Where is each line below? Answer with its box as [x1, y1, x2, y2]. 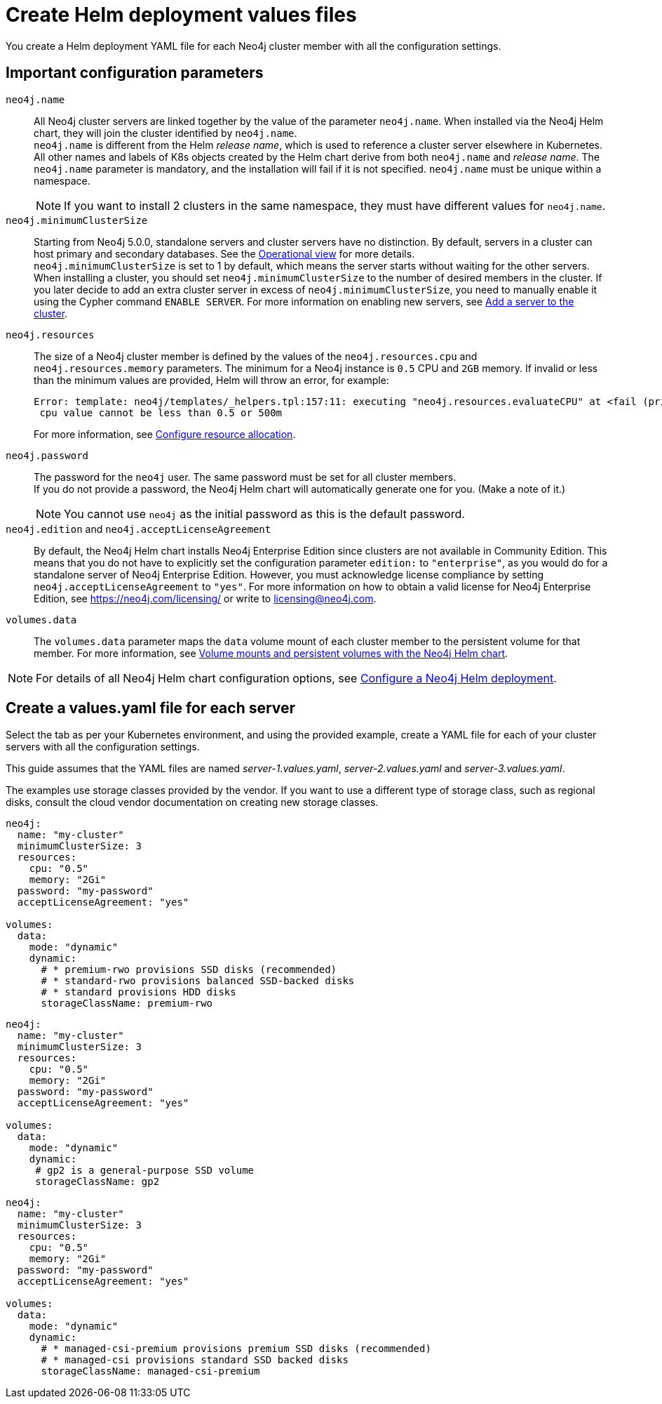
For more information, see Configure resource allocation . [34, 428, 296, 440]
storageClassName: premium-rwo [41, 998, 213, 1009]
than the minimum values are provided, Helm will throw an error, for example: [34, 373, 389, 386]
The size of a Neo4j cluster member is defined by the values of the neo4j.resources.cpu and [34, 350, 478, 362]
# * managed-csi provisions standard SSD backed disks [41, 1354, 349, 1366]
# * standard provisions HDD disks [41, 986, 236, 998]
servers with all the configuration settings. [6, 741, 200, 753]
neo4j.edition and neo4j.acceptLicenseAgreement [6, 522, 271, 535]
